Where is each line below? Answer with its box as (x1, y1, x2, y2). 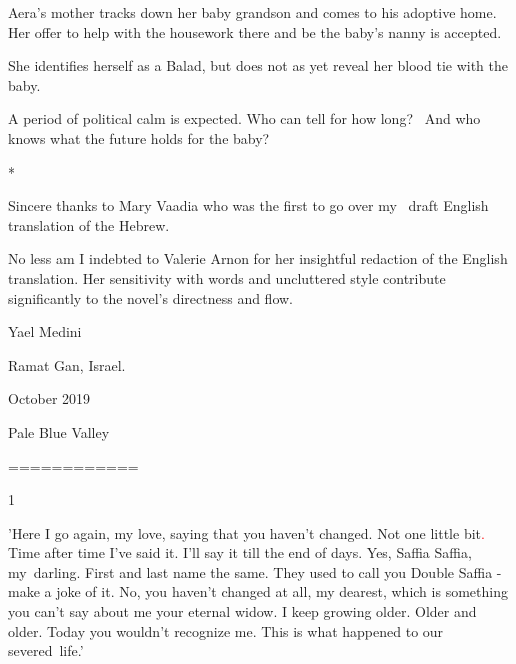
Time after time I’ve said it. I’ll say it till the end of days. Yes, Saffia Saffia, (8, 542, 472, 563)
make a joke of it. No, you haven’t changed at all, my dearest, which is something (8, 581, 508, 602)
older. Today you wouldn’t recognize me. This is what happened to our (8, 620, 444, 641)
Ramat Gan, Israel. (8, 354, 126, 375)
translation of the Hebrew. (8, 214, 170, 235)
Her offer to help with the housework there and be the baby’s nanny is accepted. (8, 21, 502, 42)
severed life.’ (8, 640, 84, 661)
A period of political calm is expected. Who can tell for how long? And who (8, 108, 481, 129)
